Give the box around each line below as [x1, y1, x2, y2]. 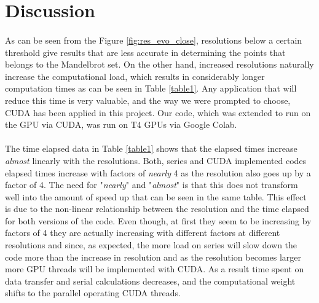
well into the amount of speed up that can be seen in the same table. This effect [5, 190, 307, 203]
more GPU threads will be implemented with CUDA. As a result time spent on [5, 262, 304, 275]
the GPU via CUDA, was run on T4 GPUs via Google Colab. [5, 118, 237, 131]
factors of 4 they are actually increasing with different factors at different [5, 226, 280, 239]
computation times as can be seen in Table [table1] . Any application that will [5, 82, 297, 95]
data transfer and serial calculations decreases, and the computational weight [5, 274, 296, 287]
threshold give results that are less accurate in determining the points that [5, 45, 286, 58]
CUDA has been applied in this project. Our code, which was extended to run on [5, 106, 311, 119]
